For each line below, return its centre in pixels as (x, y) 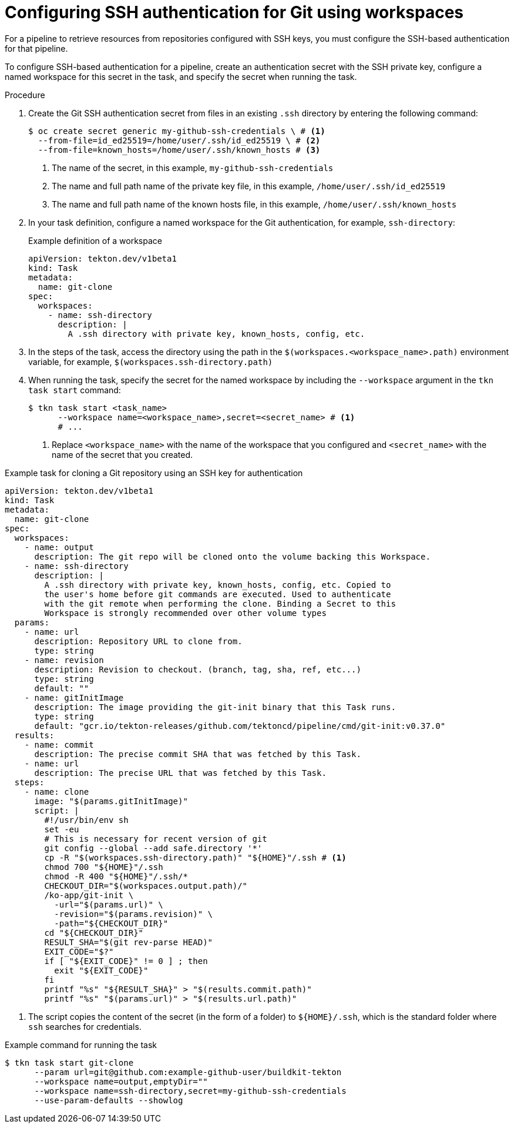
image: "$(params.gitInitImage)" (111, 801)
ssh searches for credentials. (85, 1026)
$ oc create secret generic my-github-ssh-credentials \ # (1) (177, 131)
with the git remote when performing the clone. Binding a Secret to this (220, 603)
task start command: (75, 390)
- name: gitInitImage (74, 697)
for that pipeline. (36, 48)
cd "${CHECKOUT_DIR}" (94, 933)
